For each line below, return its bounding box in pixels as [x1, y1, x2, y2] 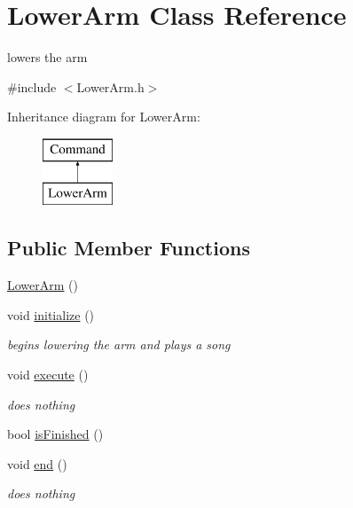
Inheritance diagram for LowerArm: [7, 107, 200, 126]
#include [7, 77, 57, 96]
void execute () [7, 365, 89, 384]
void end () [7, 454, 67, 473]
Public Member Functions [7, 234, 250, 262]
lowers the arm [7, 48, 88, 66]
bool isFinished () [7, 425, 104, 443]
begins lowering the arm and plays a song [7, 335, 231, 354]
